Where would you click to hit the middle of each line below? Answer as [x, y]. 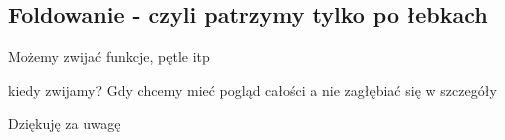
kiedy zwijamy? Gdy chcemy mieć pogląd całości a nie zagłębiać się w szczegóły [252, 89]
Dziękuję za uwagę [64, 123]
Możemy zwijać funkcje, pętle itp [109, 56]
